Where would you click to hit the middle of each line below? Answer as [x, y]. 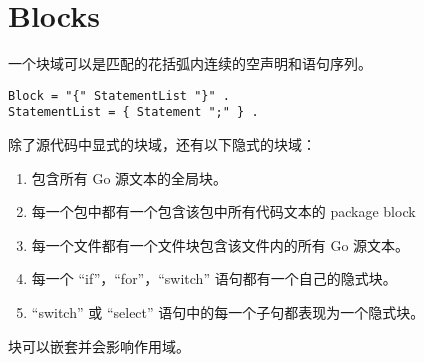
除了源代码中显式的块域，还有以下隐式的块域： [162, 144]
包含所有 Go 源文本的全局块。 [129, 177]
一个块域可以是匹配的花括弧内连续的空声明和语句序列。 [190, 63]
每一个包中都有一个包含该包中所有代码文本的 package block [223, 211]
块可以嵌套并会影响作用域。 [99, 345]
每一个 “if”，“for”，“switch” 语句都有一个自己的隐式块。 [214, 278]
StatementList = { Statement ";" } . [133, 112]
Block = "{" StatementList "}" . [119, 95]
